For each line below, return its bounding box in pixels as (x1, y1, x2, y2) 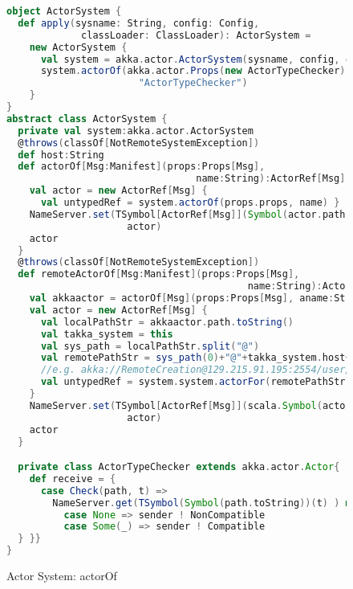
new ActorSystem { (29, 41, 128, 53)
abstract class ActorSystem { (6, 112, 168, 125)
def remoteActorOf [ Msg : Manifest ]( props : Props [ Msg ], (18, 268, 300, 280)
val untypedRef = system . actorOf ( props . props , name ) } (40, 197, 340, 208)
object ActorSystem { (6, 6, 122, 17)
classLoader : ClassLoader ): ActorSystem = (81, 29, 311, 41)
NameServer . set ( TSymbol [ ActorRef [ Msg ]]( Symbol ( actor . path (29, 208, 346, 220)
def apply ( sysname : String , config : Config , (18, 17, 260, 29)
